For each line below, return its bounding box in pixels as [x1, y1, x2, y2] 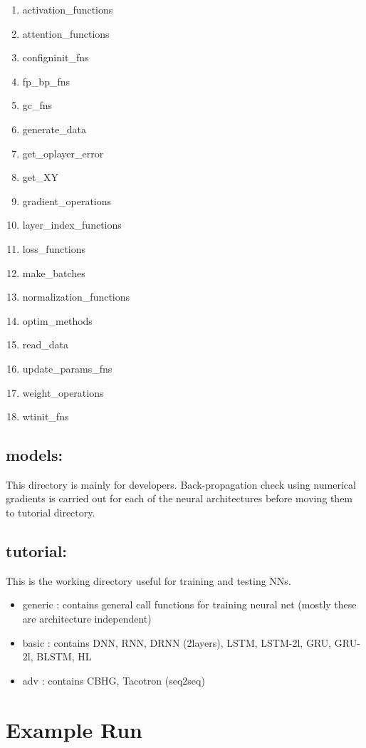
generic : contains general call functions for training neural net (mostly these [22, 597, 357, 612]
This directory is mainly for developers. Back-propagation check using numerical [6, 477, 356, 492]
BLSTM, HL [36, 649, 92, 664]
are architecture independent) [22, 611, 152, 626]
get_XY [22, 170, 58, 185]
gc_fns [22, 98, 53, 113]
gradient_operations [22, 193, 112, 208]
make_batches [22, 265, 85, 280]
